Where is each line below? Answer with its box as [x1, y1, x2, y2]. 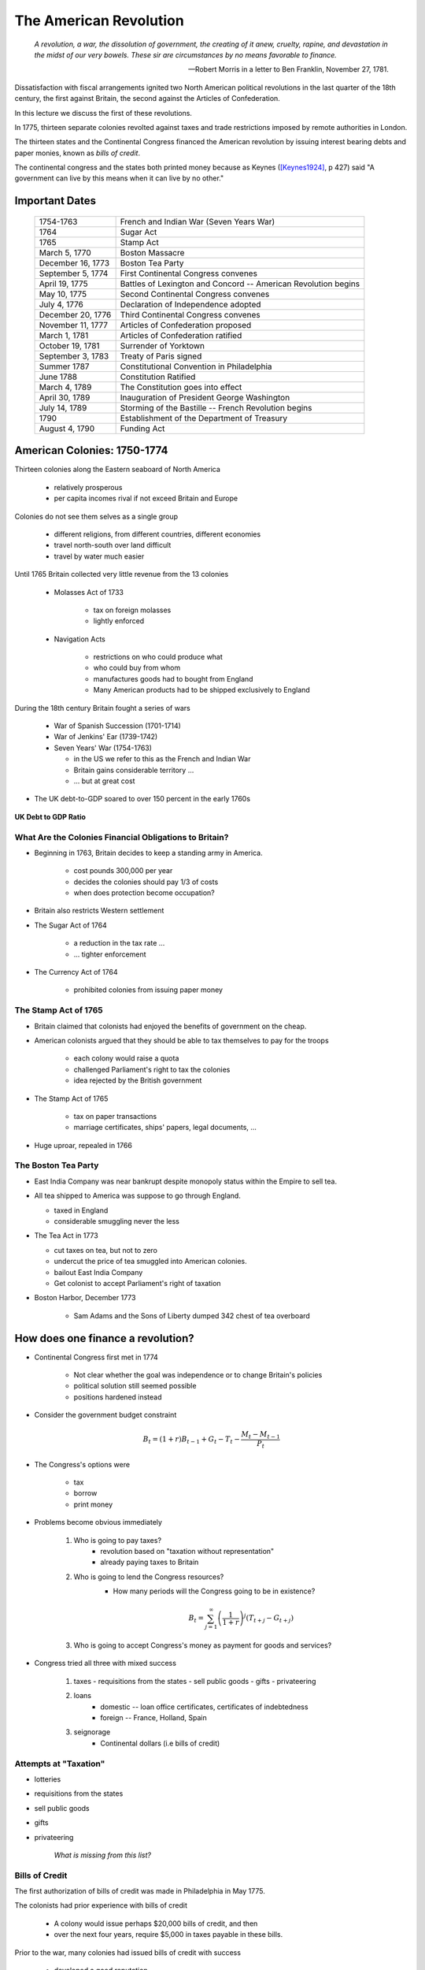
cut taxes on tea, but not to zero [54, 1245, 157, 1254]
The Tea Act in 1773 [34, 1231, 98, 1240]
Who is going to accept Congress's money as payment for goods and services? [73, 1641, 332, 1650]
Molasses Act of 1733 [54, 587, 124, 597]
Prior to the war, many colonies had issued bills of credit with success [14, 1947, 242, 1957]
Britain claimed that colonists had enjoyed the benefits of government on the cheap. [34, 1021, 307, 1031]
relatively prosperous [54, 482, 123, 492]
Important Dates [14, 194, 96, 208]
